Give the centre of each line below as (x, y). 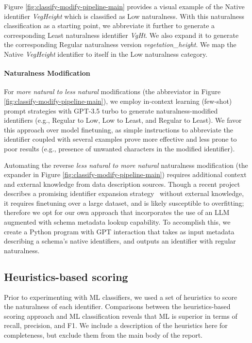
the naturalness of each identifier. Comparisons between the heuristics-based (117, 306)
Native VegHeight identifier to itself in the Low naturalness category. (106, 54)
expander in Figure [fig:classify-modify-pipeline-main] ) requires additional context (125, 174)
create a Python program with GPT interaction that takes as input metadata (119, 231)
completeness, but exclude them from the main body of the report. (103, 335)
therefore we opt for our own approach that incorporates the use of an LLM (117, 212)
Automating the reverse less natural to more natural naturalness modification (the (126, 165)
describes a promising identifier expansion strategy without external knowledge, (124, 193)
